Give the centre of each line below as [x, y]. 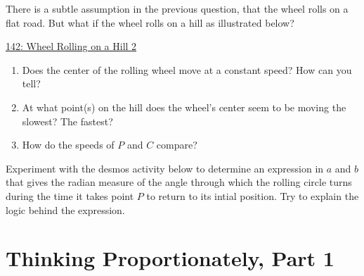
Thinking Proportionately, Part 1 [170, 258]
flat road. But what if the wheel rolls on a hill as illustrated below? [150, 22]
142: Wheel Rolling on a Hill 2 [71, 46]
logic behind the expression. [65, 209]
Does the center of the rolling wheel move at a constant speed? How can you [187, 69]
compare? [177, 145]
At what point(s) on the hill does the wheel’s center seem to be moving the [184, 107]
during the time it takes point [70, 195]
